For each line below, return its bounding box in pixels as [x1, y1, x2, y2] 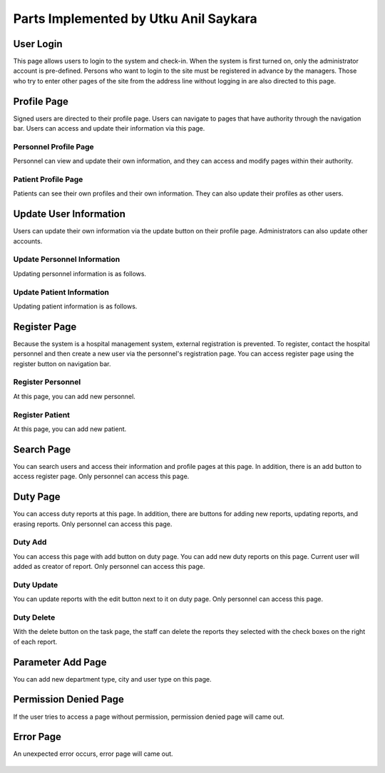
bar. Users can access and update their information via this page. [13, 124, 205, 133]
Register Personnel [13, 377, 81, 387]
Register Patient [13, 410, 71, 420]
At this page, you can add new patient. [13, 425, 127, 433]
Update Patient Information [13, 287, 110, 297]
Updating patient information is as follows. [13, 302, 138, 310]
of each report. [13, 637, 58, 646]
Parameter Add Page [13, 656, 107, 668]
